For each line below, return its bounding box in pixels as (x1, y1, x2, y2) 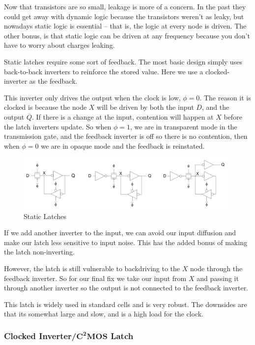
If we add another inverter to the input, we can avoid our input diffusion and (4, 227, 236, 238)
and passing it (197, 273, 239, 283)
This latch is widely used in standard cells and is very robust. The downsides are (4, 299, 247, 309)
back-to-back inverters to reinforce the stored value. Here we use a (4, 66, 203, 76)
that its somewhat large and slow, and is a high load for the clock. (4, 309, 203, 319)
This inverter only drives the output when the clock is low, (4, 92, 181, 102)
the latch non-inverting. (4, 247, 75, 257)
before (224, 111, 242, 122)
